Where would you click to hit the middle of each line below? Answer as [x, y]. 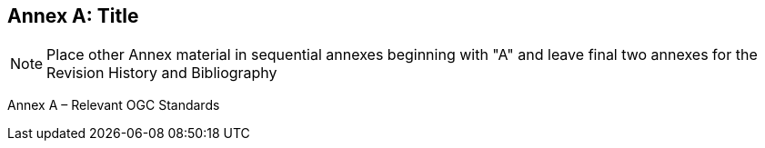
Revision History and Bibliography [162, 73]
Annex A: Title [73, 16]
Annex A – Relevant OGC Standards [114, 105]
